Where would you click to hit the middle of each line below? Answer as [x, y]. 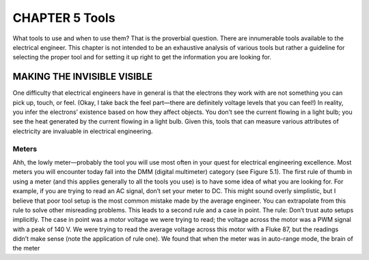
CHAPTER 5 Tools [64, 18]
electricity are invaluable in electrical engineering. [83, 131]
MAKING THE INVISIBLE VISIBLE [83, 77]
